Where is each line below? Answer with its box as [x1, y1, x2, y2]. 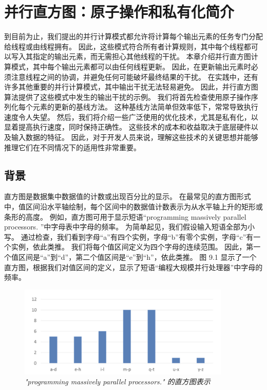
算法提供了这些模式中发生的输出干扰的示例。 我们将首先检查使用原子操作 [4, 91, 251, 102]
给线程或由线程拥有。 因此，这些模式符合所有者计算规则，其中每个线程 [4, 41, 244, 51]
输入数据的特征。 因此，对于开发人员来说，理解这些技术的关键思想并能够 [11, 132, 258, 143]
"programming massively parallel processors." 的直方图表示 [25, 376, 211, 387]
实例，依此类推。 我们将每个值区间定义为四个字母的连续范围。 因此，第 [11, 241, 254, 252]
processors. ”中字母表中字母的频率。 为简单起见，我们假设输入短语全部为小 [4, 221, 255, 232]
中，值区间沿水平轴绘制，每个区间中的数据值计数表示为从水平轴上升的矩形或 [4, 201, 263, 212]
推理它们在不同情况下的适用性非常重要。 [4, 141, 141, 152]
